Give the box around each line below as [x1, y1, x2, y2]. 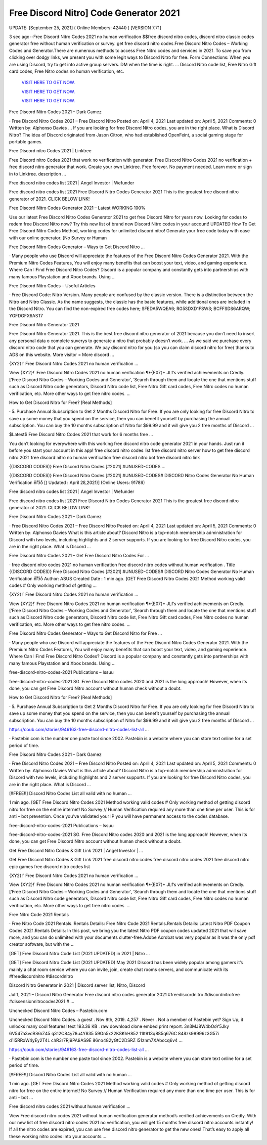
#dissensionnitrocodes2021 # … [9, 999, 75, 1005]
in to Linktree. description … [9, 171, 66, 176]
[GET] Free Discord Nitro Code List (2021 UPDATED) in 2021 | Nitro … [9, 950, 150, 956]
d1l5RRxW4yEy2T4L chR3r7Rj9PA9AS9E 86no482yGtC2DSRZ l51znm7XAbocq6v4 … [9, 1037, 183, 1043]
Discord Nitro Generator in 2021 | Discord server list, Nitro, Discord [9, 982, 145, 988]
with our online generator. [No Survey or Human [9, 235, 107, 241]
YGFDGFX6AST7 [9, 312, 43, 318]
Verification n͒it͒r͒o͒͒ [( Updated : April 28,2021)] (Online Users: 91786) [9, 480, 145, 485]
